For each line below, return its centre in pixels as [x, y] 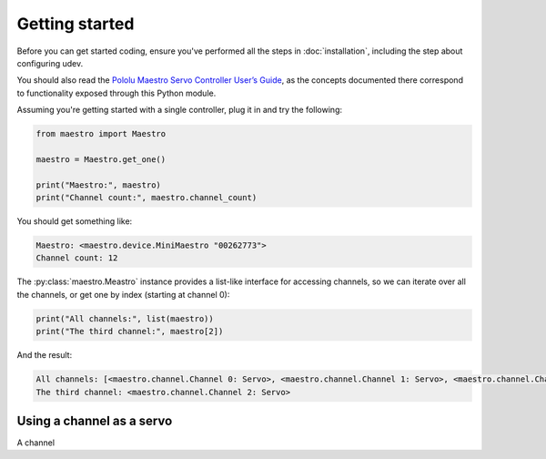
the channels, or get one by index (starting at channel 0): [123, 294]
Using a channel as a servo [95, 420]
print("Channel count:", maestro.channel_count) [147, 198]
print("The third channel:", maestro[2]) [130, 331]
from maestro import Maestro [101, 134]
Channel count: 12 [77, 258]
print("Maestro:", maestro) [98, 185]
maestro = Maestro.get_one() [101, 159]
